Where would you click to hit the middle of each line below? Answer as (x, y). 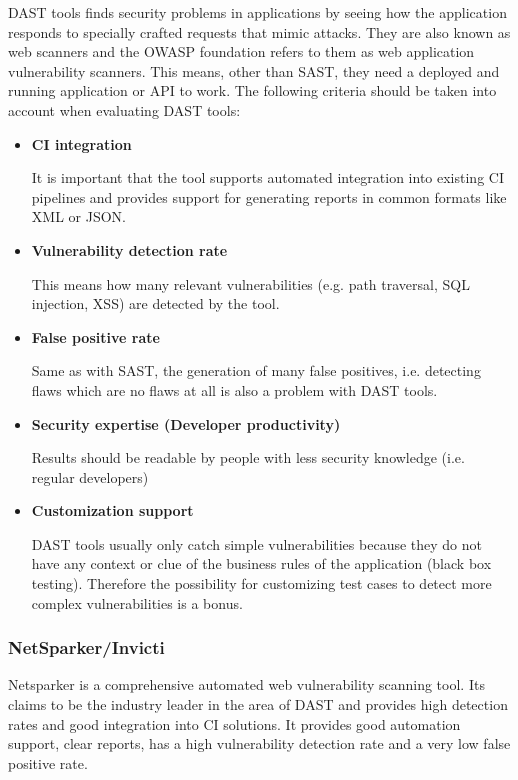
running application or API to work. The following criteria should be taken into (252, 90)
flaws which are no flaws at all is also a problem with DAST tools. (234, 389)
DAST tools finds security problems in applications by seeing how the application (257, 12)
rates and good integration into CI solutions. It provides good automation (234, 723)
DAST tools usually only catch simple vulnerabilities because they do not (256, 543)
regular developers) (90, 476)
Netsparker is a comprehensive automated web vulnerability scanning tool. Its (246, 684)
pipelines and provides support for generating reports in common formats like (269, 196)
